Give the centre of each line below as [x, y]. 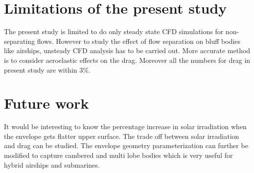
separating [20, 41]
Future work [46, 103]
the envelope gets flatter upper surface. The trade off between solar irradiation [122, 136]
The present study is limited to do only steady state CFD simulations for [114, 31]
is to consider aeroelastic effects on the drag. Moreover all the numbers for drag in [127, 60]
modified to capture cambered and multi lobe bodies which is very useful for [118, 155]
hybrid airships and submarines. [52, 164]
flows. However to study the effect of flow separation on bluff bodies [139, 41]
